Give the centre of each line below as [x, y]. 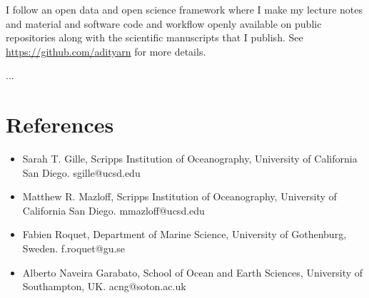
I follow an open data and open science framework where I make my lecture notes [184, 9]
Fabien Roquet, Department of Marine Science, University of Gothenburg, [184, 234]
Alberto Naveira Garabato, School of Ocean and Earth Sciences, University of [193, 272]
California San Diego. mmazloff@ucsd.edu [113, 210]
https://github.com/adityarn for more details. [106, 51]
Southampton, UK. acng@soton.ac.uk [104, 286]
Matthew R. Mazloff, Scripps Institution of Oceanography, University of [180, 196]
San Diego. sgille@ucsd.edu [81, 172]
